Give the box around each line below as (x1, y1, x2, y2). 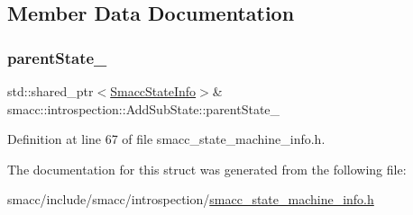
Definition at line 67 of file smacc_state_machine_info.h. (7, 130, 326, 148)
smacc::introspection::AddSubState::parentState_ (7, 99, 280, 118)
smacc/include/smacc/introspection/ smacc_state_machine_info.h (7, 190, 374, 209)
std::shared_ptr (7, 82, 94, 100)
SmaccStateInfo (110, 82, 197, 100)
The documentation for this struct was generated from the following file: (7, 159, 407, 178)
